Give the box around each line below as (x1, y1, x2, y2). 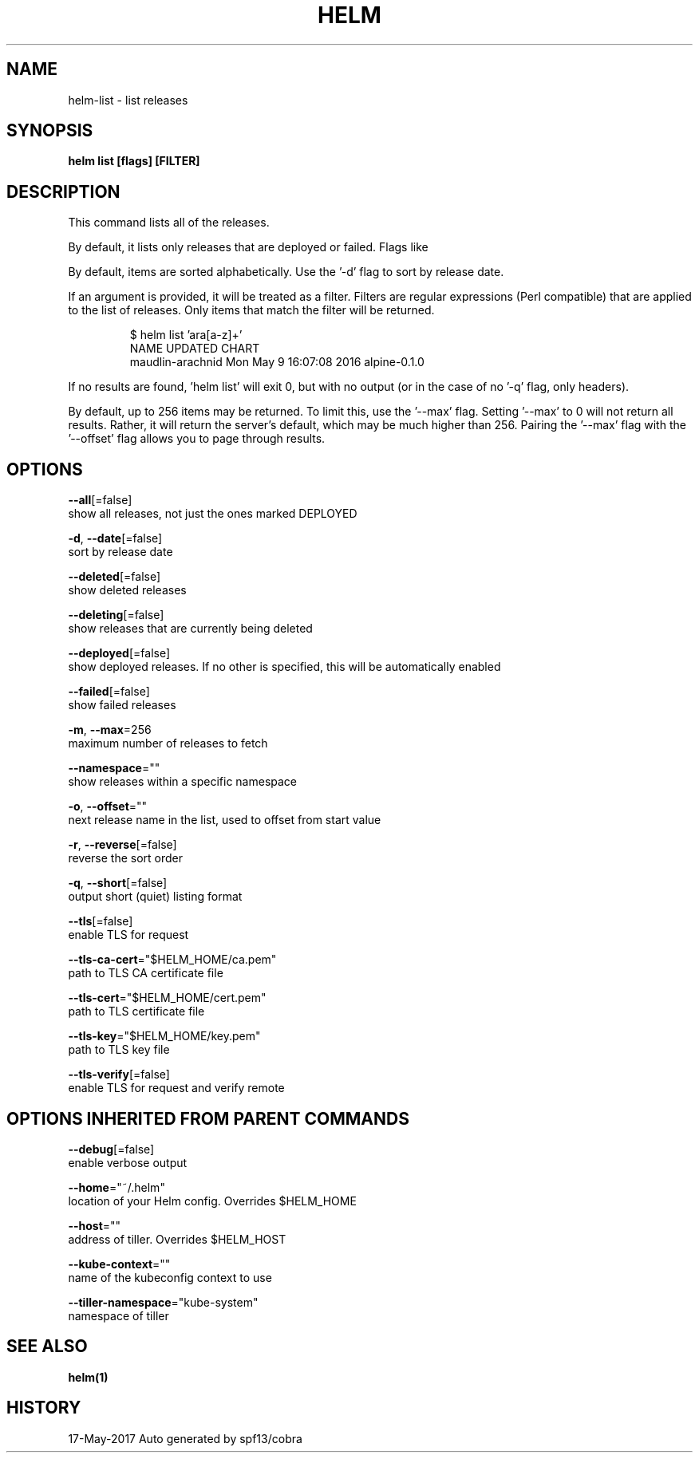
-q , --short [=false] (68, 876, 168, 890)
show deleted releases (68, 583, 187, 597)
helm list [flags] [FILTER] (68, 154, 200, 168)
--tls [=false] (68, 914, 133, 929)
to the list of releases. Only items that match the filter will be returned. (68, 303, 435, 317)
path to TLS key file (68, 1043, 170, 1057)
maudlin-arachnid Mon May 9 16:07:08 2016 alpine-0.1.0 (129, 355, 425, 369)
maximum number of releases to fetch (68, 736, 268, 751)
